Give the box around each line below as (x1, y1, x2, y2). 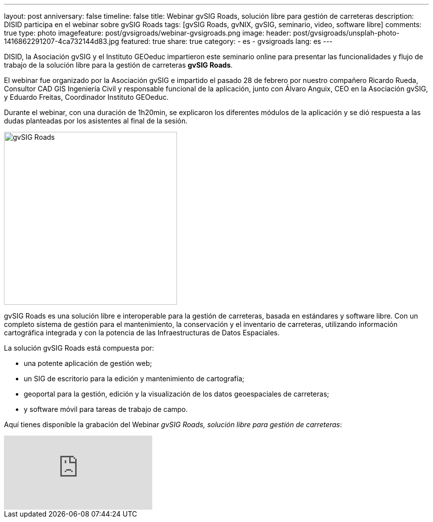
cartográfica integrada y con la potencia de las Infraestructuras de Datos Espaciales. (4, 328, 280, 337)
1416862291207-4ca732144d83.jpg (4, 37, 119, 45)
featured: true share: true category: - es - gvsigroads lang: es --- (121, 37, 333, 45)
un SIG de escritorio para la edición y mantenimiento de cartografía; (24, 374, 245, 383)
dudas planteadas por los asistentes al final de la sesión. (4, 117, 188, 125)
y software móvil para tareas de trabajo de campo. (24, 405, 188, 413)
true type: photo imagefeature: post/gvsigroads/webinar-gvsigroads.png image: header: (4, 29, 292, 37)
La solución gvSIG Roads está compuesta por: (4, 344, 154, 352)
